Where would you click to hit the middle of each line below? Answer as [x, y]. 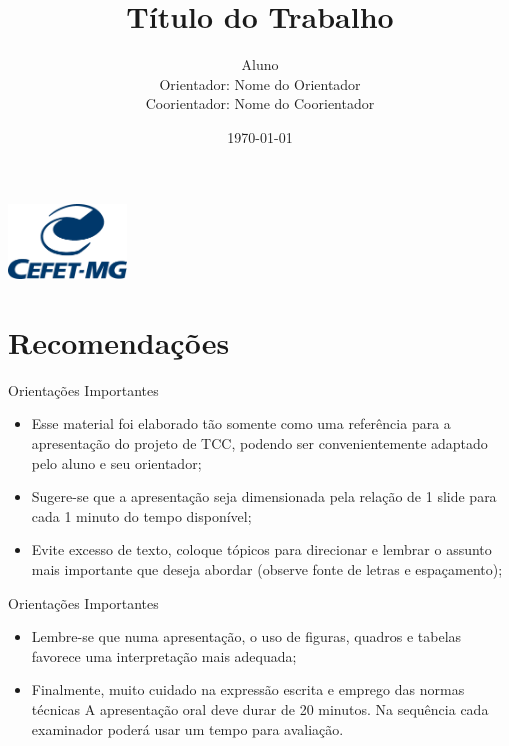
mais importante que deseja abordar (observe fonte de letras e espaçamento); [267, 568]
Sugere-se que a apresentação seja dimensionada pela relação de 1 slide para [264, 496]
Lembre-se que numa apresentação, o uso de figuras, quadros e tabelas [246, 636]
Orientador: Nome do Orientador [260, 83]
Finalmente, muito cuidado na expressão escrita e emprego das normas [248, 689]
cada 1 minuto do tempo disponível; [141, 515]
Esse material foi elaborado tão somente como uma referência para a [241, 423]
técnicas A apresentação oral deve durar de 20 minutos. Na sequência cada [260, 708]
